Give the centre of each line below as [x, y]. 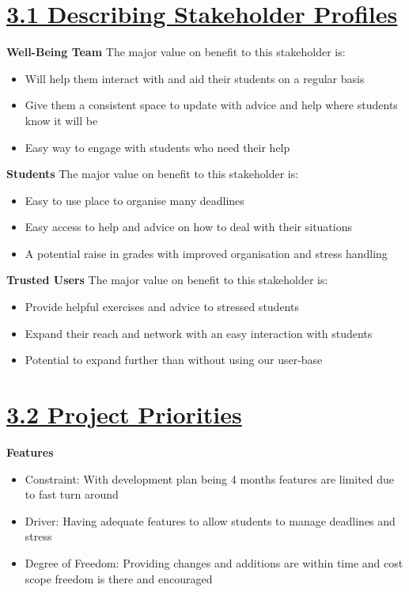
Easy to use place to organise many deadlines [134, 200]
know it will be [61, 120]
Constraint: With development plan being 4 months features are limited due [210, 478]
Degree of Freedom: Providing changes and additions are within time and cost [214, 562]
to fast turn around [72, 494]
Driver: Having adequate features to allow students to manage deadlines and [210, 520]
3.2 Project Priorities [124, 414]
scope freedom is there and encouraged [119, 578]
